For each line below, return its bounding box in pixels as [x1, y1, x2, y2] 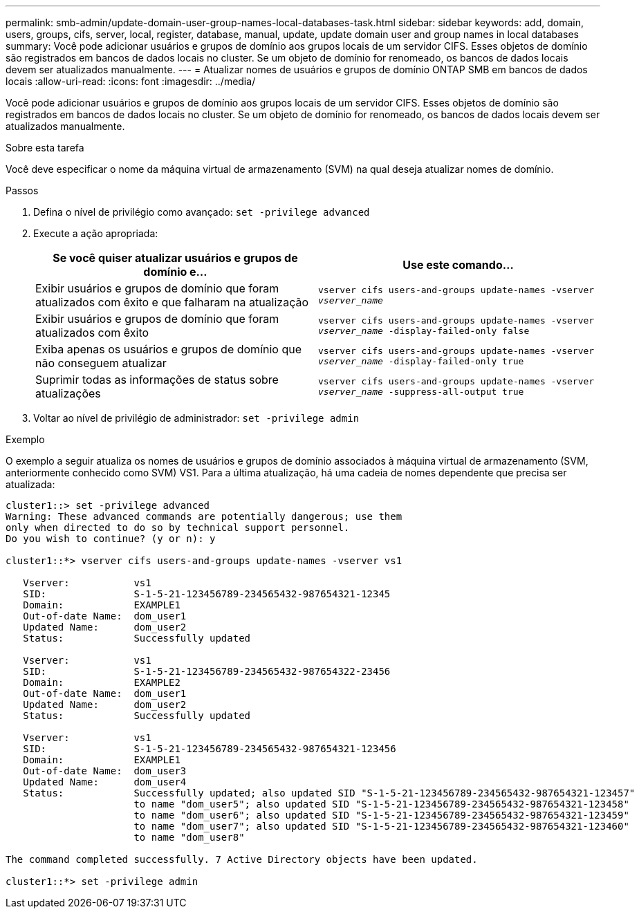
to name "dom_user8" [133, 832, 245, 843]
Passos [6, 185, 39, 196]
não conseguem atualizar [35, 356, 167, 370]
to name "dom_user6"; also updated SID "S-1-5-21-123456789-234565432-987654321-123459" [133, 810, 629, 821]
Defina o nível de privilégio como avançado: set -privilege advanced [33, 206, 370, 218]
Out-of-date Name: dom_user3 [23, 765, 187, 776]
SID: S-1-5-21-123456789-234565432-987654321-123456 [23, 743, 396, 754]
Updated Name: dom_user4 [23, 776, 187, 787]
